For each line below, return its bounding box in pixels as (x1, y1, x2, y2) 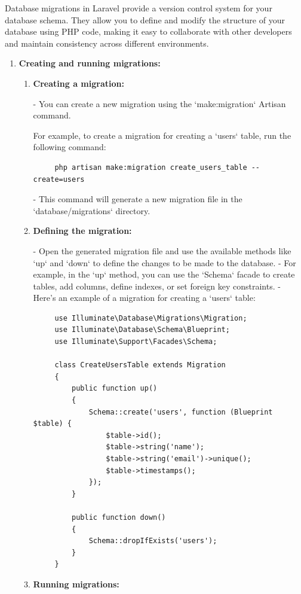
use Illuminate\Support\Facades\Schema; (54, 337, 217, 346)
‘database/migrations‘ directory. (33, 204, 150, 217)
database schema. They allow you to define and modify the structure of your (5, 13, 285, 26)
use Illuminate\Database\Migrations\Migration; (54, 313, 247, 322)
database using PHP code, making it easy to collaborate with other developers (5, 25, 292, 38)
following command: (33, 141, 106, 153)
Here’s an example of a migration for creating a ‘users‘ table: (33, 291, 256, 304)
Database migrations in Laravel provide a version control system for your (5, 2, 272, 14)
